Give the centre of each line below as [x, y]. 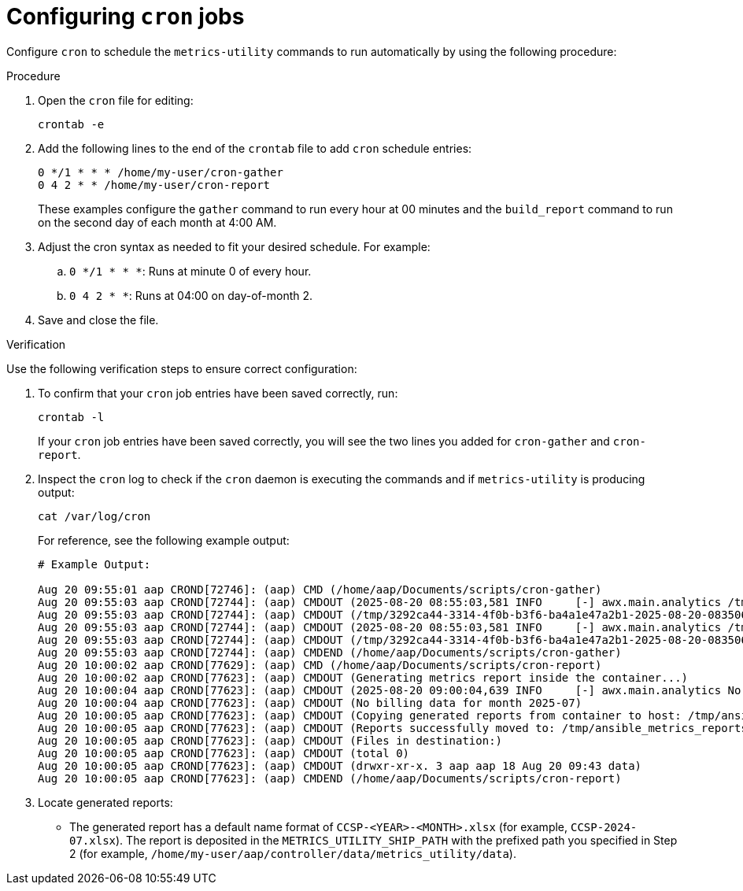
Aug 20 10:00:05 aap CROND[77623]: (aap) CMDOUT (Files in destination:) [270, 740]
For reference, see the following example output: [164, 540]
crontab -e [71, 124]
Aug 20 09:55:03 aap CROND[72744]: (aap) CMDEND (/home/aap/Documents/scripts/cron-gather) [330, 652]
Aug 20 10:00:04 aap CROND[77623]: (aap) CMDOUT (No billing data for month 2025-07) [310, 702]
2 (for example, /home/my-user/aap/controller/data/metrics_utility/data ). [293, 853]
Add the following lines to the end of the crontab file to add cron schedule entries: [255, 148]
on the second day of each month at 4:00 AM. [157, 222]
